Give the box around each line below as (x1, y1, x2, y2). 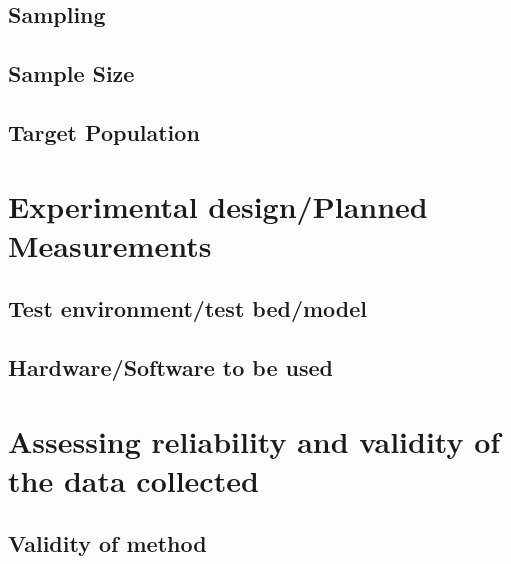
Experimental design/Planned (8, 185, 428, 226)
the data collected (8, 459, 259, 500)
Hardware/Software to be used (8, 352, 333, 383)
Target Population (8, 116, 200, 147)
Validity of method (8, 528, 207, 559)
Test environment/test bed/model (8, 293, 368, 324)
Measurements (8, 224, 212, 265)
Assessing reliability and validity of (8, 420, 501, 461)
